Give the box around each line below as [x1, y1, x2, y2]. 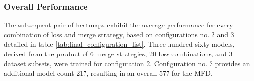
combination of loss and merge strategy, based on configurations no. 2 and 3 [4, 29, 234, 39]
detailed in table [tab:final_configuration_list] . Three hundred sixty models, [4, 39, 235, 49]
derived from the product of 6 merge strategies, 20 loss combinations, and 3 [4, 49, 233, 58]
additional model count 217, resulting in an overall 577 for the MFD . [4, 68, 212, 78]
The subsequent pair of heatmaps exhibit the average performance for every [4, 20, 233, 30]
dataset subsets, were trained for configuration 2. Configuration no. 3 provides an [4, 58, 250, 68]
